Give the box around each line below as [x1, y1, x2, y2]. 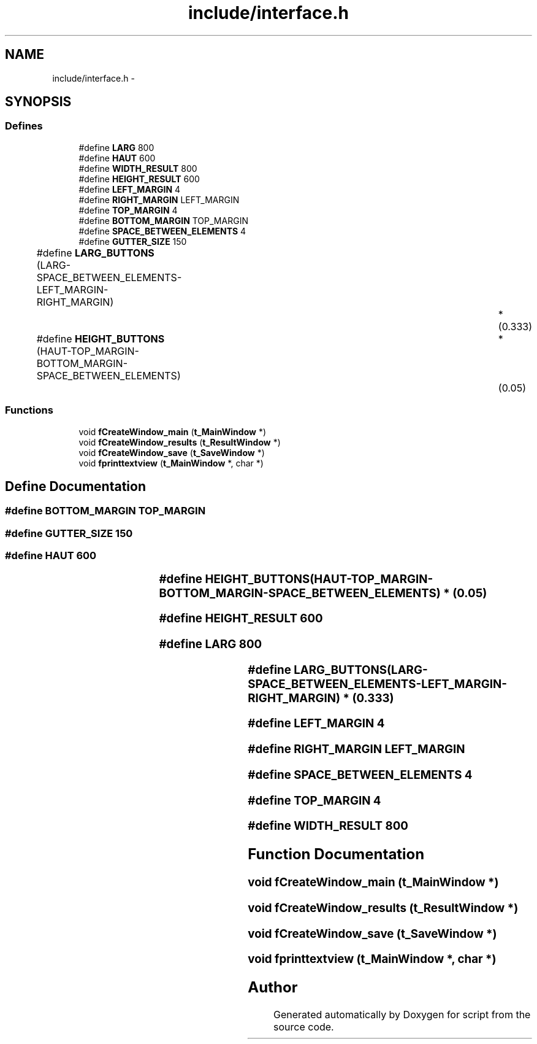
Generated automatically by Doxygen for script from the [273, 1008, 531, 1021]
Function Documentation [248, 845, 425, 864]
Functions [5, 404, 53, 417]
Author [248, 978, 298, 997]
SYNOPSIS [5, 94, 72, 110]
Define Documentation [5, 478, 146, 494]
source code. [273, 1021, 334, 1034]
